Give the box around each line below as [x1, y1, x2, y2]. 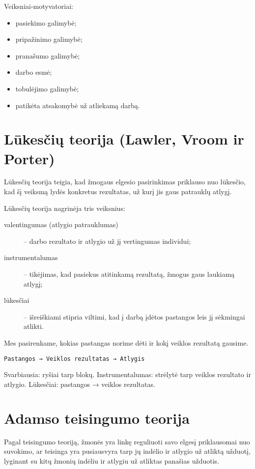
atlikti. [24, 321, 44, 331]
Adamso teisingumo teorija [4, 408, 190, 428]
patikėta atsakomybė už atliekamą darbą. [15, 100, 140, 110]
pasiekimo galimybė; [15, 17, 77, 28]
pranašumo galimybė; [15, 50, 80, 60]
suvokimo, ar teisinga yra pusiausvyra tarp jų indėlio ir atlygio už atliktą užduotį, [4, 446, 251, 456]
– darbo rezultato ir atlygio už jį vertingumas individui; [24, 235, 191, 246]
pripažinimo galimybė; [15, 34, 83, 44]
